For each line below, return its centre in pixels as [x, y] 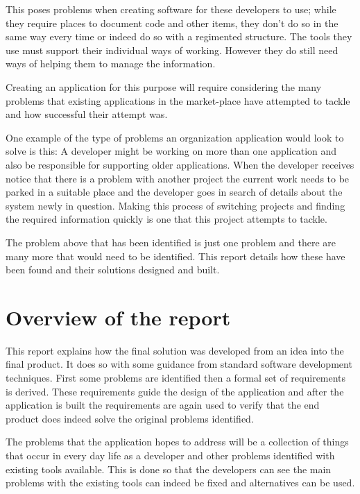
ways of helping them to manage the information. [111, 63]
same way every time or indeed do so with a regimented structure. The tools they [179, 36]
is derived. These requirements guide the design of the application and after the [175, 391]
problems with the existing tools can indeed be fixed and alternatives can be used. [180, 483]
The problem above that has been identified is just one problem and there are [171, 242]
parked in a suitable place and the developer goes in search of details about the [174, 192]
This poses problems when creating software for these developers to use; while [171, 9]
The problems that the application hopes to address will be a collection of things [177, 442]
